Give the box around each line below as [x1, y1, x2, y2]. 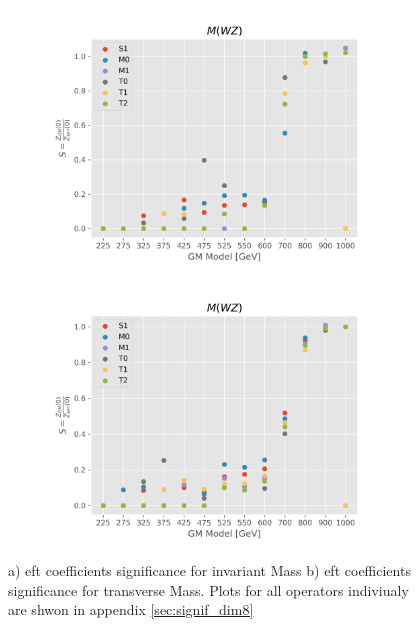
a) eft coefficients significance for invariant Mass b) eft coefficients [8, 560, 411, 581]
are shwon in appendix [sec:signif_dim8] [8, 599, 254, 620]
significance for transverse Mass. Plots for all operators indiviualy [8, 579, 409, 600]
